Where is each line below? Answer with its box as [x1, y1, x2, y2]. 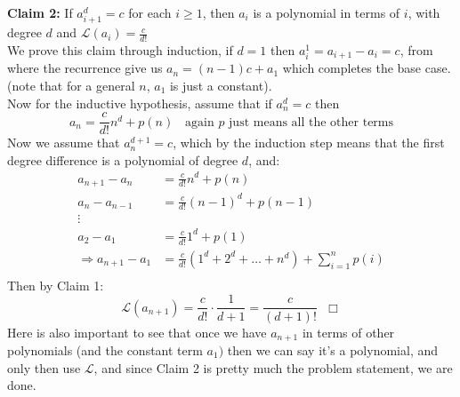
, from [399, 40, 433, 59]
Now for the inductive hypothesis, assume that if [7, 93, 272, 112]
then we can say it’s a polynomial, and [227, 340, 439, 359]
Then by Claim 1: [7, 275, 104, 294]
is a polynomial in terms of [253, 4, 400, 21]
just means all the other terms [229, 115, 394, 129]
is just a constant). [169, 76, 272, 95]
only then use [7, 358, 81, 377]
